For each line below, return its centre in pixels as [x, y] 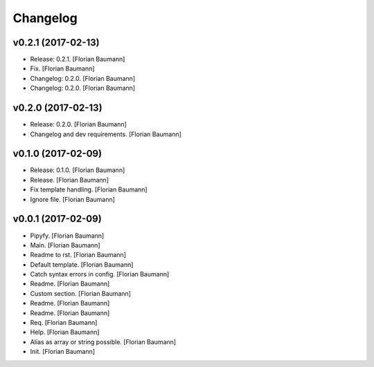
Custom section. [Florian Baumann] [81, 293]
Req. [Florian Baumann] [64, 323]
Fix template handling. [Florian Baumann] [89, 189]
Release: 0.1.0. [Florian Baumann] [78, 170]
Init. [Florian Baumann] [63, 352]
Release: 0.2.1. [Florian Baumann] [78, 59]
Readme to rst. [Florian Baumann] [78, 255]
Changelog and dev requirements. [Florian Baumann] [106, 134]
